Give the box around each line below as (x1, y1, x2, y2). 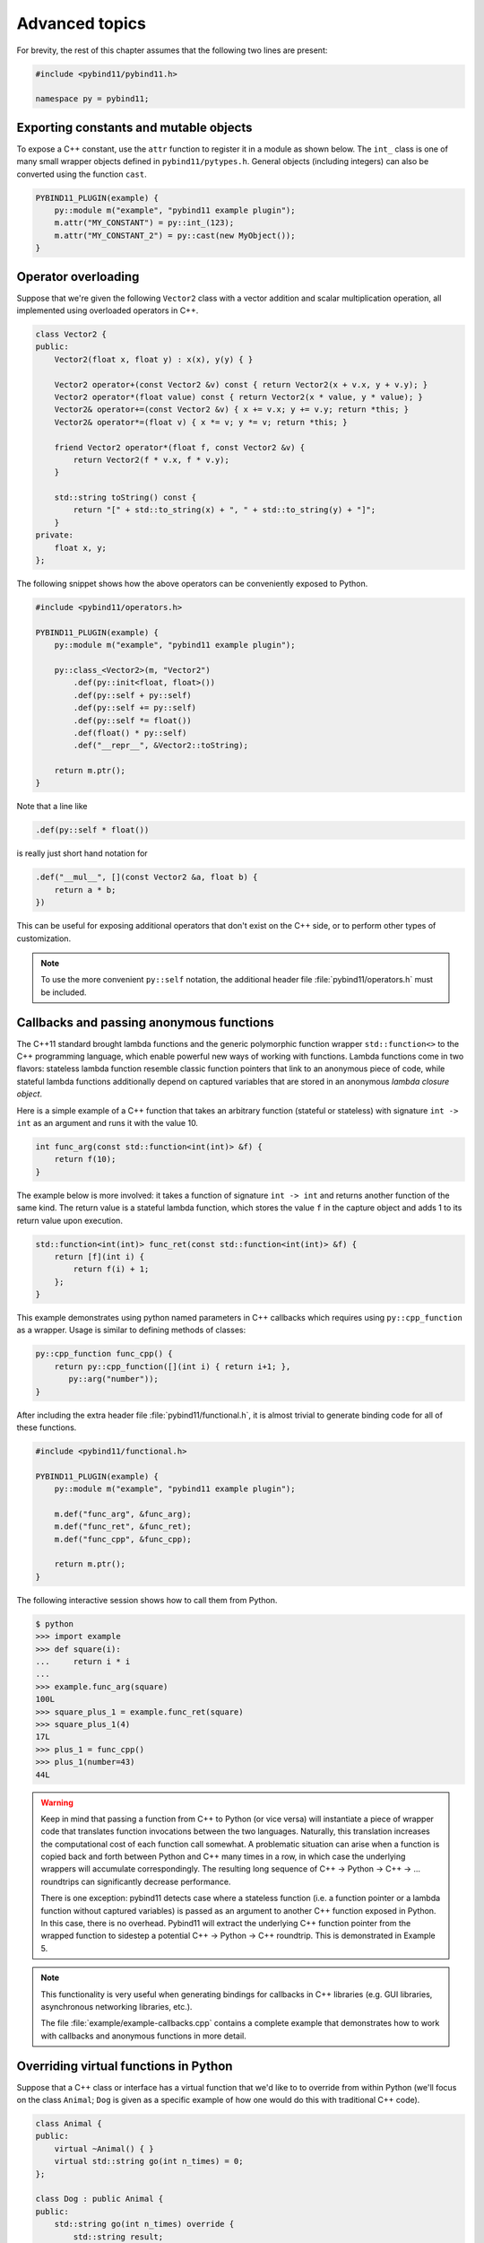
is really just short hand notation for (16, 848, 148, 859)
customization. (16, 933, 72, 944)
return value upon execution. (16, 1215, 123, 1226)
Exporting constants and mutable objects (16, 119, 253, 135)
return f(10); (54, 1154, 117, 1165)
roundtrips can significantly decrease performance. (40, 1876, 231, 1887)
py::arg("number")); (68, 1374, 159, 1384)
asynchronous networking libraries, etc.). (40, 2001, 193, 2012)
